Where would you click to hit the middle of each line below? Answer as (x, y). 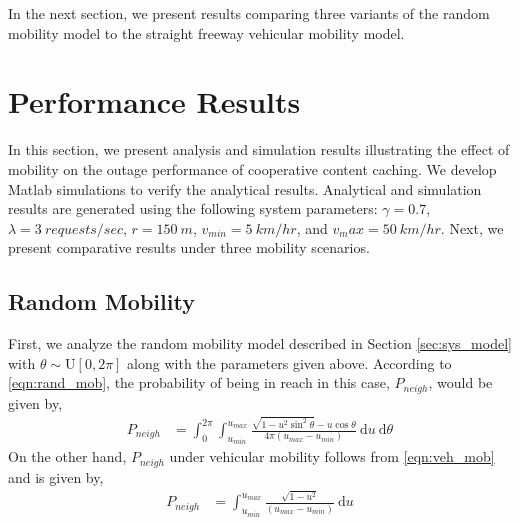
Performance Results (154, 101)
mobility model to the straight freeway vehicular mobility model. (206, 32)
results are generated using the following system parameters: (193, 208)
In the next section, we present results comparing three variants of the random (249, 13)
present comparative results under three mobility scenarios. (189, 247)
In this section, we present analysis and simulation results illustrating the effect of (259, 149)
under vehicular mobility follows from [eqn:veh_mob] (332, 456)
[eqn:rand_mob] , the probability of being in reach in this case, (199, 382)
